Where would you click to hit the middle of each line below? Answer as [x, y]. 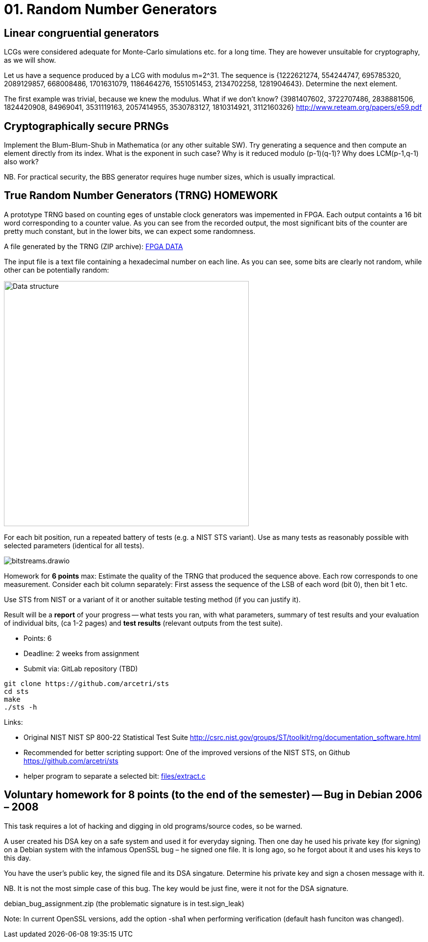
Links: [13, 722]
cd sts [16, 691]
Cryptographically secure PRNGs [86, 126]
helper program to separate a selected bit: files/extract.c [115, 776]
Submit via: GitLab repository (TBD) [81, 668]
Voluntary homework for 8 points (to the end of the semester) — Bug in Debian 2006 [213, 795]
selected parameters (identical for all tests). [74, 545]
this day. [18, 858]
